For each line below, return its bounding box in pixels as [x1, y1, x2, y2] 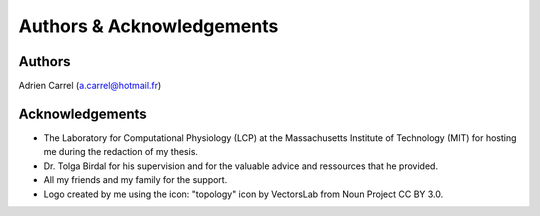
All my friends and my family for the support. [43, 174, 228, 186]
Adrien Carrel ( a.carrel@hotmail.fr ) [18, 80, 162, 92]
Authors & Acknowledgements [18, 15, 279, 37]
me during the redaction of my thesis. [43, 146, 199, 158]
